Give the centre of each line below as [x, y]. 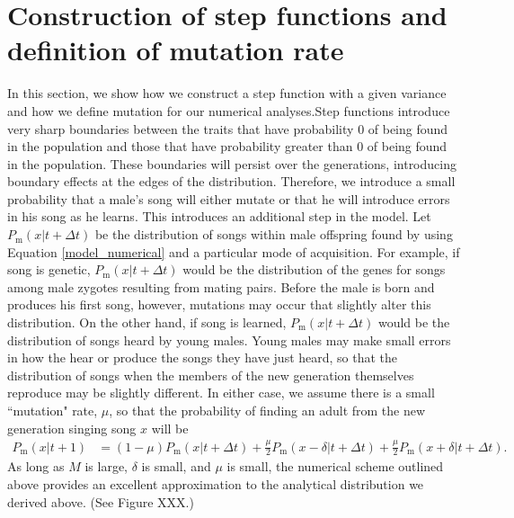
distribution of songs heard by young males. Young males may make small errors [229, 339]
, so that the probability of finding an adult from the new [267, 410]
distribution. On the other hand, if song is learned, [147, 322]
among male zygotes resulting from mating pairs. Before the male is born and [221, 286]
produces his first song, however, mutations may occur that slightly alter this [219, 304]
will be [170, 428]
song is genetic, [49, 269]
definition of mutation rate [176, 50]
